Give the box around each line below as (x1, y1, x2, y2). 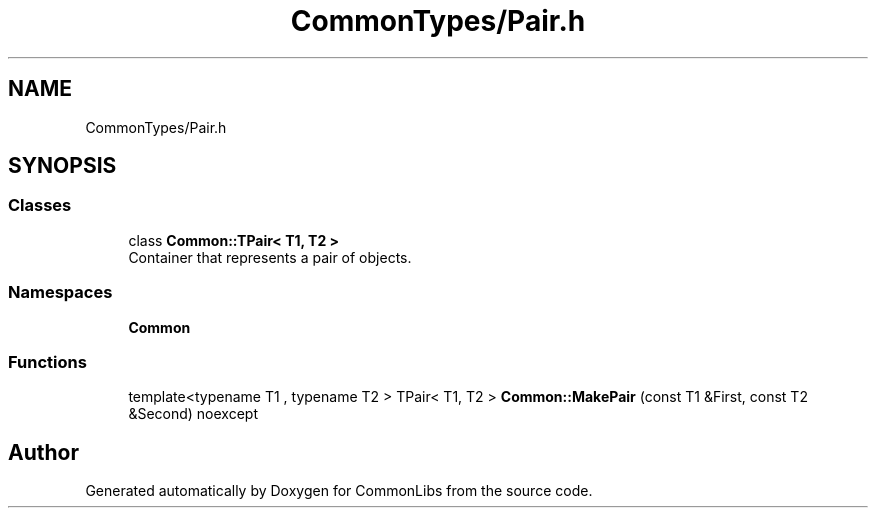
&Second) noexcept (128, 405, 258, 423)
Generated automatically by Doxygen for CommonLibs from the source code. (85, 482, 593, 500)
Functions (8, 351, 87, 372)
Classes (8, 195, 72, 216)
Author (8, 439, 79, 465)
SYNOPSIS (8, 153, 117, 179)
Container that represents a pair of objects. (128, 248, 412, 266)
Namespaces (8, 282, 113, 303)
